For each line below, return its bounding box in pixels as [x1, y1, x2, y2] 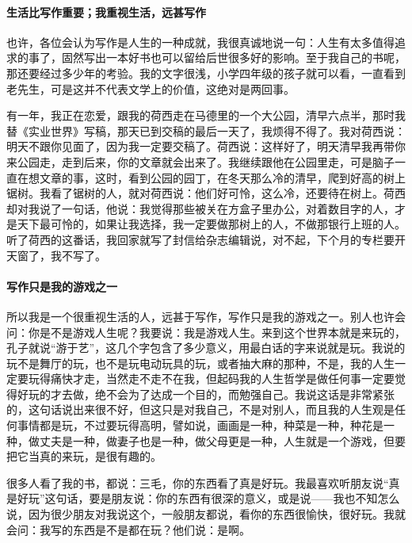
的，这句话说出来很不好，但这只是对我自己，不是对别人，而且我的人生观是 [6, 401, 395, 418]
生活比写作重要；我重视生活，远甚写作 [6, 3, 206, 20]
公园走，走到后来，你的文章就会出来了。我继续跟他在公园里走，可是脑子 [17, 153, 395, 170]
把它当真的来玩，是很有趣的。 [6, 448, 162, 465]
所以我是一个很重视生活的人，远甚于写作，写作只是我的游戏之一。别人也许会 [6, 308, 406, 324]
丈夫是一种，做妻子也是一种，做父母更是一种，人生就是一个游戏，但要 [39, 432, 406, 449]
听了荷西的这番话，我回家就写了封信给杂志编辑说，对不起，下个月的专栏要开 [6, 231, 406, 247]
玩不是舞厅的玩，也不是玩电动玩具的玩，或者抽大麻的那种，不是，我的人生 [6, 354, 395, 371]
